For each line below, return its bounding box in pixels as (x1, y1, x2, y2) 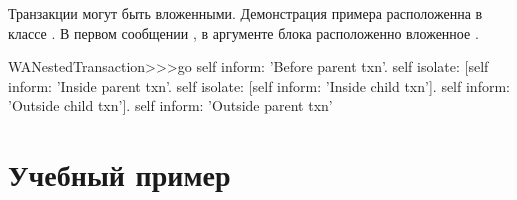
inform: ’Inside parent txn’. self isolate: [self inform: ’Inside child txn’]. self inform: (8, 75, 510, 96)
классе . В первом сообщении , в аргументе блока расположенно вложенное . (8, 22, 479, 43)
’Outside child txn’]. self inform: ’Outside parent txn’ (8, 95, 333, 116)
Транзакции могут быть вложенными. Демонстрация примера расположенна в (8, 3, 483, 23)
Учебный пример (8, 154, 231, 195)
